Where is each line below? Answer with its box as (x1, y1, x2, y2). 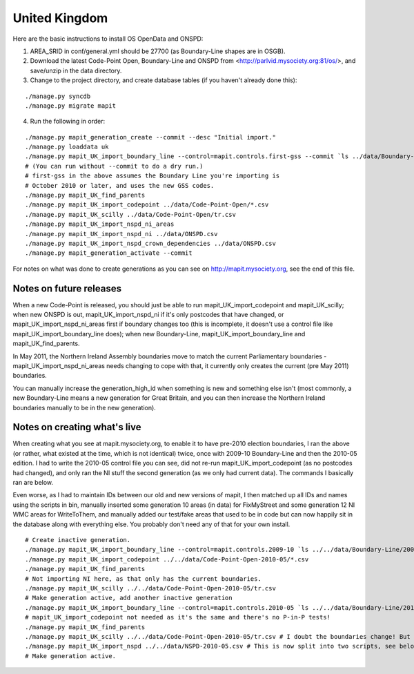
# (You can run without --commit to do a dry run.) (25, 162, 204, 170)
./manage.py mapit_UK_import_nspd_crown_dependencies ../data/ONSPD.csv (25, 239, 276, 247)
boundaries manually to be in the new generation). (12, 403, 157, 412)
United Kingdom (12, 10, 108, 26)
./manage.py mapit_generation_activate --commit (25, 249, 193, 257)
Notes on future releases (12, 282, 122, 294)
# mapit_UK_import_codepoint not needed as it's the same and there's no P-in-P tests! (25, 613, 331, 622)
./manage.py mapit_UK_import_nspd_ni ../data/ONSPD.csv (25, 230, 218, 238)
